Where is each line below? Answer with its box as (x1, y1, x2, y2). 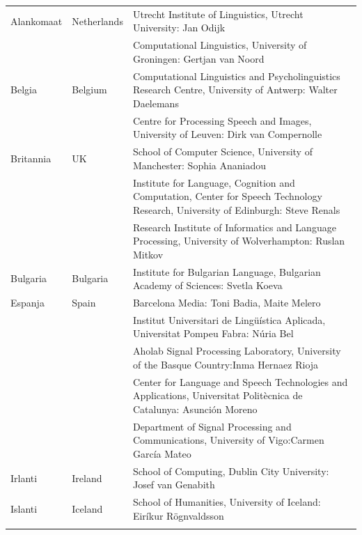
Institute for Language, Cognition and (132, 175, 295, 189)
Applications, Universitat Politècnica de (132, 388, 303, 403)
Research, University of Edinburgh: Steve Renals (132, 202, 340, 217)
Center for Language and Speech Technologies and (132, 374, 348, 389)
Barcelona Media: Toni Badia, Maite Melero (132, 295, 321, 310)
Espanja (10, 295, 45, 310)
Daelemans (132, 95, 179, 110)
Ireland (72, 470, 102, 485)
